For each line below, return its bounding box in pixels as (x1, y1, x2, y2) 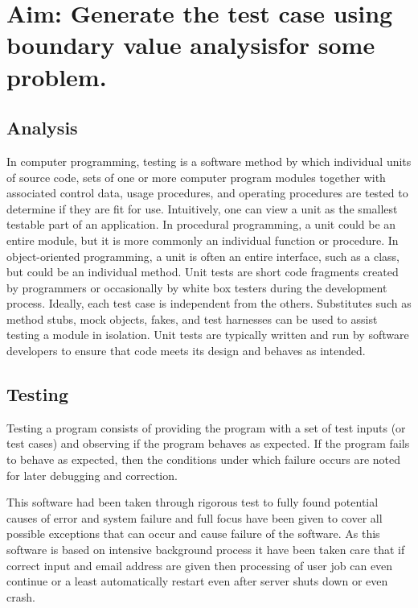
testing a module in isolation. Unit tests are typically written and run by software (6, 326, 409, 343)
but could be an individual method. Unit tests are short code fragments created (6, 263, 399, 280)
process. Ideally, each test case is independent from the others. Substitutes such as (6, 295, 412, 312)
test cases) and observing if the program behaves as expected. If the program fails (6, 435, 410, 452)
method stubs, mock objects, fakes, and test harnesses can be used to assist (6, 310, 378, 327)
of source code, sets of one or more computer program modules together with (6, 168, 386, 185)
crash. (6, 588, 35, 605)
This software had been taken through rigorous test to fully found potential (6, 494, 379, 511)
